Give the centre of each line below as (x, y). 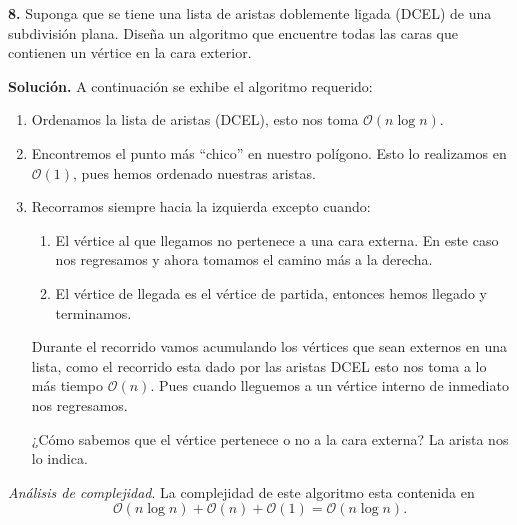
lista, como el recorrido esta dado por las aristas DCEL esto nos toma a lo (259, 365)
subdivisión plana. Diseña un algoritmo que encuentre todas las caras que (233, 32)
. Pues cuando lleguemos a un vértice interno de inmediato (329, 385)
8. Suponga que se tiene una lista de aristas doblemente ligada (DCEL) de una (250, 13)
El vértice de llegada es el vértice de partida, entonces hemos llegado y (271, 292)
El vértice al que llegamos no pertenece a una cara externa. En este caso (277, 239)
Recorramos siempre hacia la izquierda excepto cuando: (201, 206)
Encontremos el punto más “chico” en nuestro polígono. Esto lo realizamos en (269, 152)
